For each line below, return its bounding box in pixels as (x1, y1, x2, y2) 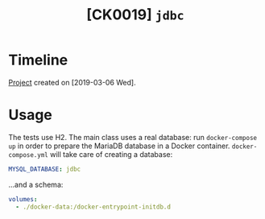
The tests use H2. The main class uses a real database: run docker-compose (8, 132, 258, 142)
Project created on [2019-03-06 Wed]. (8, 77, 136, 87)
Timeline (8, 51, 68, 69)
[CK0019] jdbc (86, 6, 184, 24)
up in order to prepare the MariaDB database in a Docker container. (8, 141, 230, 151)
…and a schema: (8, 180, 64, 189)
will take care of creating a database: (49, 149, 173, 159)
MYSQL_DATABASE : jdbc (8, 165, 81, 173)
